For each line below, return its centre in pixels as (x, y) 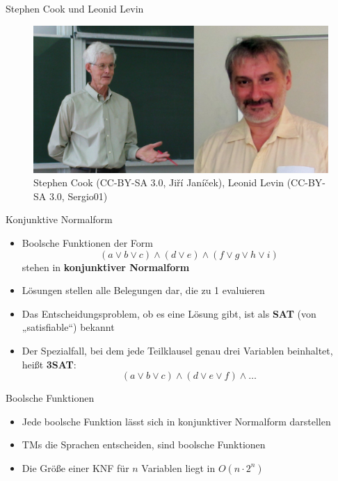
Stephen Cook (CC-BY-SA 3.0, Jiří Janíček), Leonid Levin (159, 182)
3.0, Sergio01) (78, 196)
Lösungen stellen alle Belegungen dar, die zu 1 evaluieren (143, 290)
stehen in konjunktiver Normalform (106, 267)
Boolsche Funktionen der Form (87, 242)
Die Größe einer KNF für (75, 467)
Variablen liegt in (178, 467)
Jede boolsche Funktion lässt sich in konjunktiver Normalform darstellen (176, 421)
